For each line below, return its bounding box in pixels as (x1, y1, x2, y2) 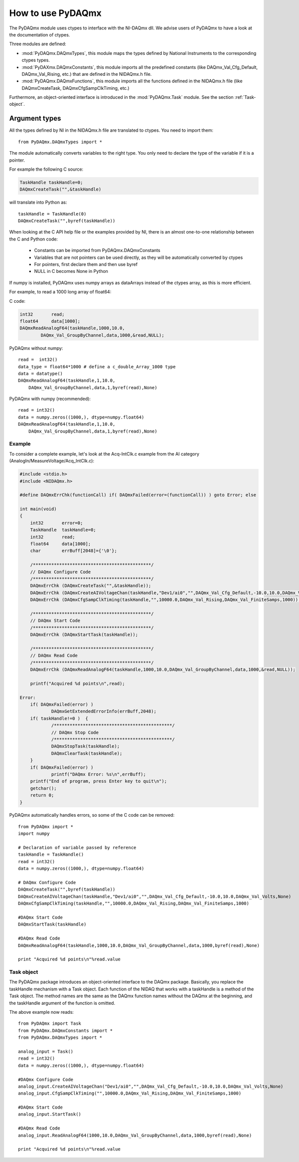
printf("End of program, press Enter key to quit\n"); (30, 778, 167, 784)
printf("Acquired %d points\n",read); (30, 681, 125, 686)
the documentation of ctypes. (9, 31, 70, 37)
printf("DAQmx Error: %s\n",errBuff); (51, 771, 147, 777)
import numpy (18, 831, 50, 837)
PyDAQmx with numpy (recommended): (9, 396, 91, 402)
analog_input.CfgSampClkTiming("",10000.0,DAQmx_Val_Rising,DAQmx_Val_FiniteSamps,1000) (18, 1091, 242, 1096)
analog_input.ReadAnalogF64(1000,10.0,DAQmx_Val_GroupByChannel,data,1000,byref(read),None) (18, 1133, 252, 1138)
